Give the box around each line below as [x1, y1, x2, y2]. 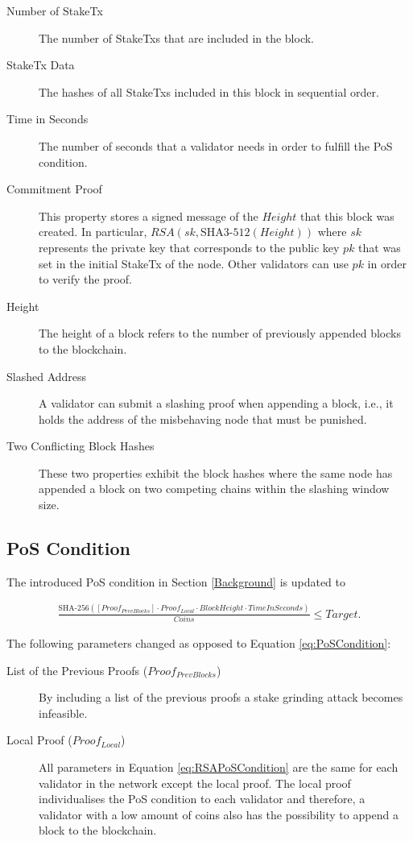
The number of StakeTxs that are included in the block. [39, 29, 315, 46]
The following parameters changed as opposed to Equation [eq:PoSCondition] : [6, 635, 391, 652]
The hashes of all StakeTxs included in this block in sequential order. [39, 83, 379, 100]
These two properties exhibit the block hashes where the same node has [39, 464, 393, 481]
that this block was [299, 207, 394, 224]
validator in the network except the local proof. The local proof [39, 774, 351, 791]
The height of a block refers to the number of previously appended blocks [39, 325, 401, 342]
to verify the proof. [39, 271, 132, 288]
